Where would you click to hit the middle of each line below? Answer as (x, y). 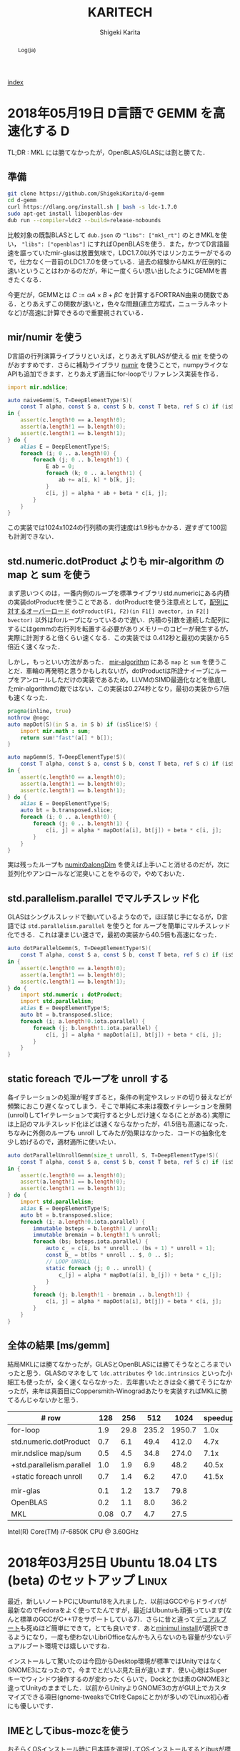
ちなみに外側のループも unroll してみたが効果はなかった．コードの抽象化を (117, 1132)
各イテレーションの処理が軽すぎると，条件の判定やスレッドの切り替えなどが (120, 1097)
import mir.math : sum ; (56, 731)
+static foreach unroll (47, 1476)
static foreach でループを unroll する (88, 1078)
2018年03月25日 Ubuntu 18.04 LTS (112, 1562)
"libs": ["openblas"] (54, 244)
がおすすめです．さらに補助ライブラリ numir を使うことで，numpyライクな (118, 364)
